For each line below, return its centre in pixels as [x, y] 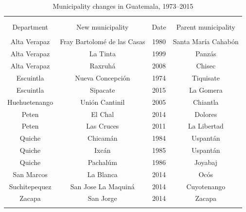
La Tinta [102, 54]
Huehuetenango [30, 102]
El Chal [103, 114]
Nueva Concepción [103, 77]
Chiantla [206, 102]
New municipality [103, 27]
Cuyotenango [206, 186]
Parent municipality [206, 27]
